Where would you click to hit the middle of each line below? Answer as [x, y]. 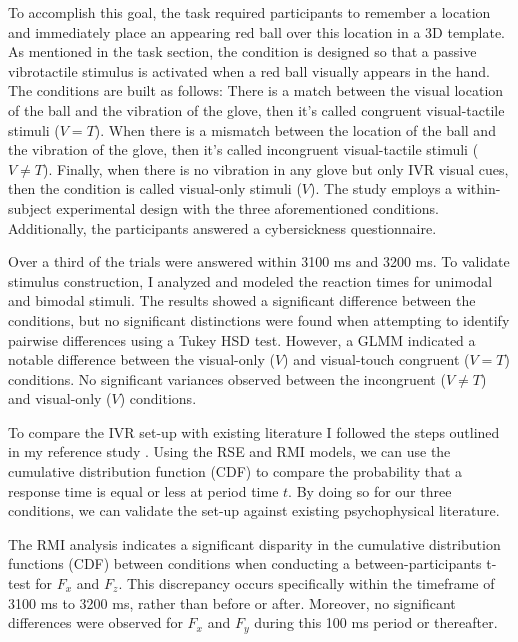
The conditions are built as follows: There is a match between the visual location [256, 90]
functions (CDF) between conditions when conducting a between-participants [245, 563]
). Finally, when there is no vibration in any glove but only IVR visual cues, [276, 168]
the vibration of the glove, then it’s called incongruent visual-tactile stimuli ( [243, 149]
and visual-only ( [60, 398]
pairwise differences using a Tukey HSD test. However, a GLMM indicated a [242, 339]
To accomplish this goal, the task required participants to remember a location [249, 12]
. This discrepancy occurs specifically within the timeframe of [306, 583]
